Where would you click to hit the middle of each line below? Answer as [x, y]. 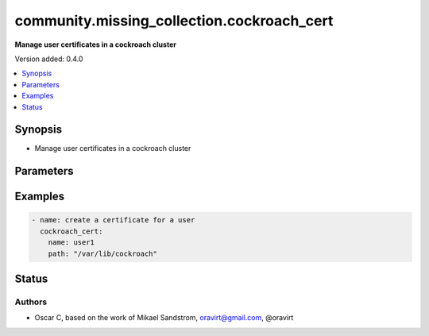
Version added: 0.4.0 [49, 59]
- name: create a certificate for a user [113, 220]
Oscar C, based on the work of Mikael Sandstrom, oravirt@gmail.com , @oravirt [164, 318]
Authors [31, 302]
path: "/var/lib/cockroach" [103, 253]
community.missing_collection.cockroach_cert [174, 21]
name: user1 [71, 243]
